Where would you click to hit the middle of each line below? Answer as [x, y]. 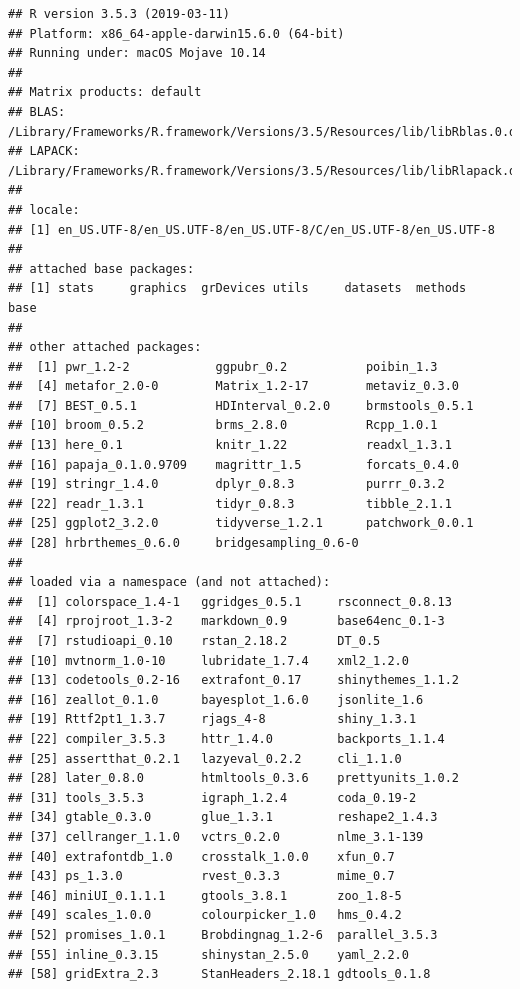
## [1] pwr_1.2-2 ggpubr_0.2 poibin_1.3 [223, 366]
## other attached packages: [105, 347]
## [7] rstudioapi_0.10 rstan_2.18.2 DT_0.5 [194, 641]
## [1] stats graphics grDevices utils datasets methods [237, 288]
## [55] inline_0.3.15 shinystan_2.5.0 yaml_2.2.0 [208, 954]
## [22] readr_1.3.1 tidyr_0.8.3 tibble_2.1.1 [230, 503]
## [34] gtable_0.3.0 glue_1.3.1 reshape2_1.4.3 [223, 817]
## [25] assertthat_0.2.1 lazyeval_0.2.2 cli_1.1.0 [205, 758]
